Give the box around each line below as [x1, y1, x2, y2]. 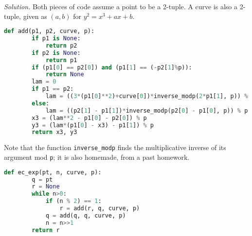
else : [32, 100, 50, 107]
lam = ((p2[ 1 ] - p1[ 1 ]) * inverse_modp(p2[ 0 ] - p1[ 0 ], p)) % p [45, 107, 248, 114]
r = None [32, 183, 60, 190]
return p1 [45, 56, 77, 64]
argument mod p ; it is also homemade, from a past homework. [4, 152, 190, 162]
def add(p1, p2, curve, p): [4, 28, 95, 35]
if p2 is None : [32, 49, 81, 56]
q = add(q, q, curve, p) [45, 212, 126, 219]
